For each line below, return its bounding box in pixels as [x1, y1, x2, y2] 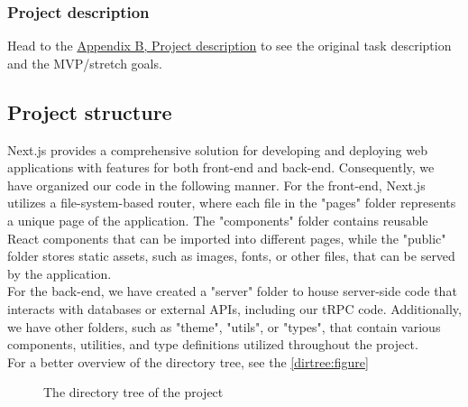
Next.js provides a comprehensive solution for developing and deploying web [7, 140, 427, 159]
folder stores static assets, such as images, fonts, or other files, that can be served [7, 246, 455, 265]
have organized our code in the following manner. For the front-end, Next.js [7, 175, 426, 194]
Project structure [7, 97, 172, 125]
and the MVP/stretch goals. [7, 53, 162, 72]
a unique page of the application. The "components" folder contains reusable [7, 210, 428, 229]
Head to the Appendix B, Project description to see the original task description [7, 36, 452, 55]
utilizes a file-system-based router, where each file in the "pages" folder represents [7, 193, 456, 212]
